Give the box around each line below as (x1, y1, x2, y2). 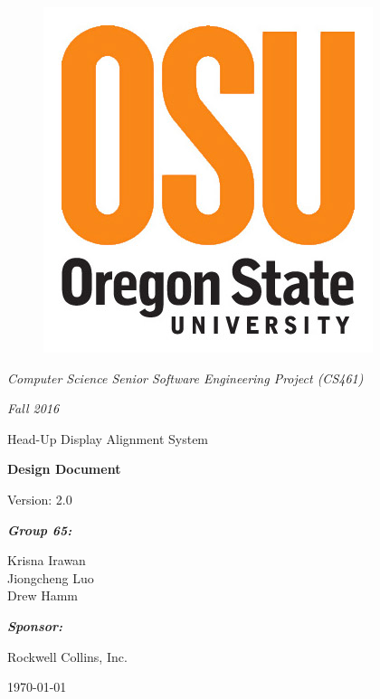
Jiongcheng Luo (7, 568, 94, 587)
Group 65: (7, 520, 72, 539)
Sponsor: (7, 616, 63, 635)
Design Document (7, 459, 121, 478)
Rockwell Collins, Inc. (7, 647, 128, 666)
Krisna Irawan (7, 551, 86, 570)
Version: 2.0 (7, 489, 72, 508)
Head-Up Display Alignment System (7, 429, 209, 448)
